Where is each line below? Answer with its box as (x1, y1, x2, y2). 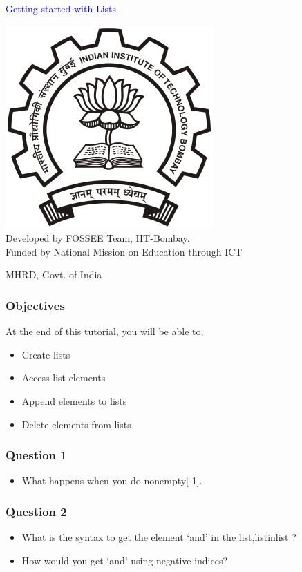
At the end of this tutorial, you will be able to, (6, 324, 204, 339)
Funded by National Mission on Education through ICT (6, 244, 243, 258)
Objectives (6, 296, 65, 314)
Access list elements (21, 370, 106, 385)
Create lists (21, 347, 70, 361)
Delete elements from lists (21, 417, 131, 431)
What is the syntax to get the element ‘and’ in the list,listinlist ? (21, 530, 296, 544)
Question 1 (6, 446, 67, 464)
